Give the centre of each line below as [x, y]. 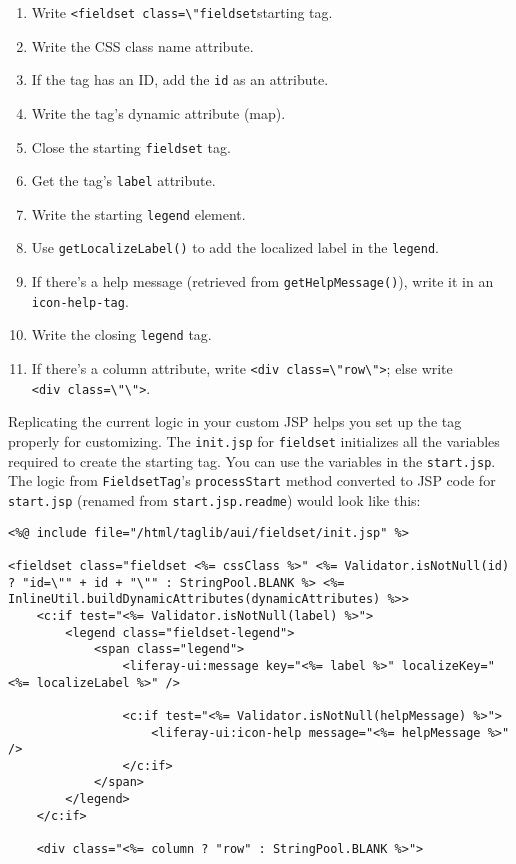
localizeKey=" [448, 665]
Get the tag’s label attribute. [123, 180]
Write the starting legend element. [138, 213]
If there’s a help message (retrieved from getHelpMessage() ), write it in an [262, 281]
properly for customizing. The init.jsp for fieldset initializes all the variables [254, 441]
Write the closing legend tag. [121, 334]
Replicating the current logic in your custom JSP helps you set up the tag [235, 421]
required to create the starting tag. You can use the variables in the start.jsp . [252, 460]
